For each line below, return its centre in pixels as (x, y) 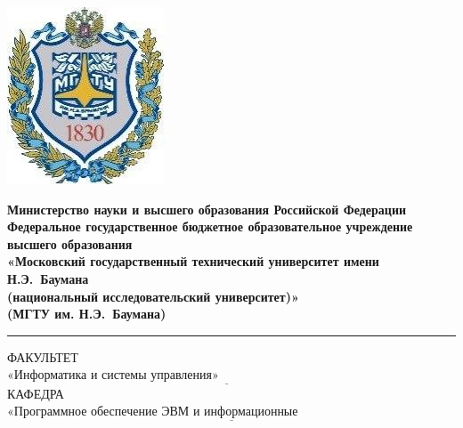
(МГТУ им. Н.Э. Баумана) (87, 314)
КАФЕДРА (36, 393)
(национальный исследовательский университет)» (153, 296)
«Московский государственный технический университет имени (193, 261)
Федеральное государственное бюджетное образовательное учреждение (210, 226)
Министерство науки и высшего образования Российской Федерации (207, 209)
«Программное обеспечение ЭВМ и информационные (153, 412)
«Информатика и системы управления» (113, 376)
